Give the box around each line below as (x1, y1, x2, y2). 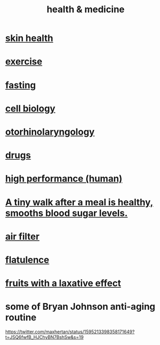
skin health (5, 32, 54, 44)
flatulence (5, 254, 49, 266)
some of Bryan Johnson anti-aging (5, 301, 155, 313)
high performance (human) (5, 173, 123, 185)
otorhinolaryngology (5, 126, 95, 138)
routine (5, 312, 37, 324)
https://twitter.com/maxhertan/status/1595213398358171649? (5, 329, 135, 335)
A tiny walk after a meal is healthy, (5, 196, 154, 208)
